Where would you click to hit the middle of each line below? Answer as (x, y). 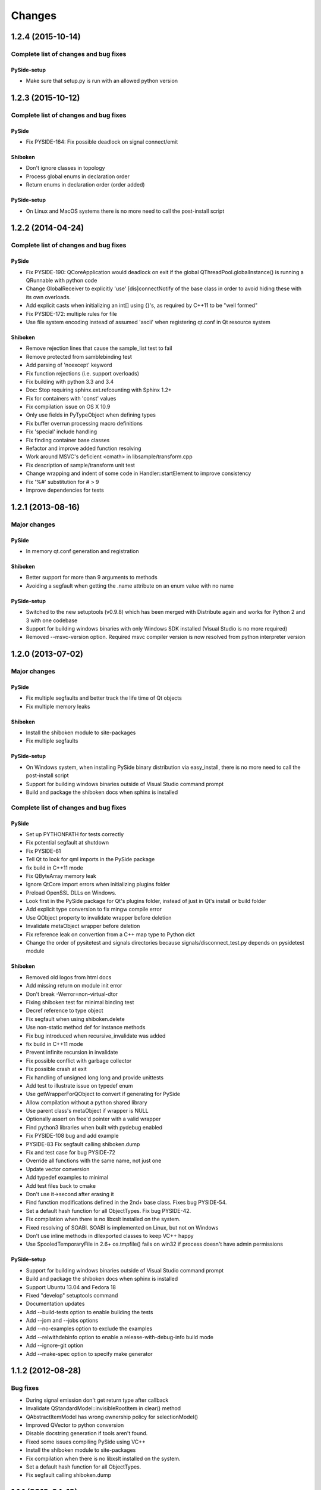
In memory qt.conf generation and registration (82, 551)
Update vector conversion (58, 1169)
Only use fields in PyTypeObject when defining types (91, 415)
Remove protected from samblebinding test (79, 356)
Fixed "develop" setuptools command (72, 1295)
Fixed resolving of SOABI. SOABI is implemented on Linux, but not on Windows (122, 1227)
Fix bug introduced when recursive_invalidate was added (96, 1036)
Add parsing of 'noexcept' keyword (69, 365)
